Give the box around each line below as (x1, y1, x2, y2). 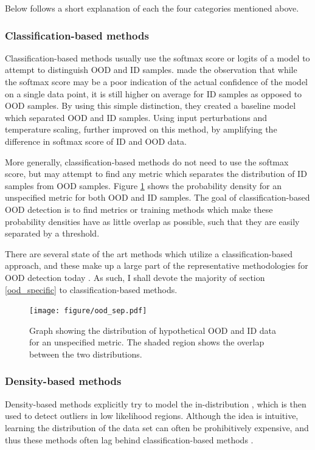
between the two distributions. (29, 347, 142, 360)
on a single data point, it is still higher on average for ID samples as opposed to (5, 87, 302, 100)
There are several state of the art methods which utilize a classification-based (5, 247, 293, 260)
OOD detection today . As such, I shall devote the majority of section (5, 271, 265, 283)
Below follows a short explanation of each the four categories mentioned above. (5, 2, 299, 14)
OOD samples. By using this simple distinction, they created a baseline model (5, 99, 296, 112)
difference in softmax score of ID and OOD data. (5, 134, 187, 147)
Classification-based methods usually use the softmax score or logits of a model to (5, 51, 310, 64)
